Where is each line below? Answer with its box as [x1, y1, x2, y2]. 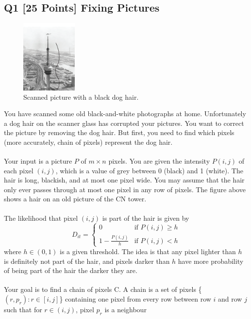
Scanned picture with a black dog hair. [23, 92, 139, 102]
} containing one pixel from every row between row [59, 293, 211, 304]
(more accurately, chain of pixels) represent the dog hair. [4, 137, 173, 147]
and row [218, 293, 242, 304]
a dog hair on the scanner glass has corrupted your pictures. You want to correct [4, 118, 244, 128]
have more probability [178, 256, 244, 266]
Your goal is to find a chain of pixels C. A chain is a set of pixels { [4, 284, 202, 294]
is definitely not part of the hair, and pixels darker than [4, 256, 170, 266]
